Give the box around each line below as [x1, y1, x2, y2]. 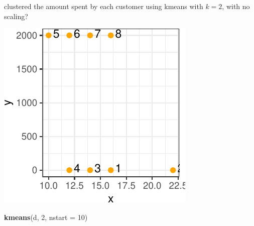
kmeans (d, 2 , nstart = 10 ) [4, 211, 88, 222]
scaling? [4, 11, 28, 21]
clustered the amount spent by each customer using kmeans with [4, 1, 203, 11]
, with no [222, 1, 250, 11]
